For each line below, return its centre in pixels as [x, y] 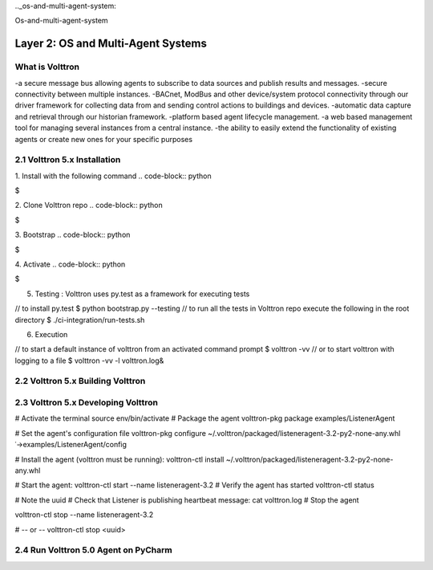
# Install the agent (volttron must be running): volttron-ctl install [119, 459]
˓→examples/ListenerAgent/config [71, 445]
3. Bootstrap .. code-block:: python [73, 235]
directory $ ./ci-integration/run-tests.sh [80, 320]
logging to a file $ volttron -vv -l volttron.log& [89, 360]
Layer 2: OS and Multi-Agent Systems [111, 44]
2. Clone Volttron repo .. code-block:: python [89, 206]
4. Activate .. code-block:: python [70, 264]
